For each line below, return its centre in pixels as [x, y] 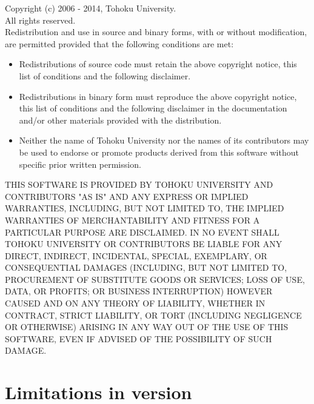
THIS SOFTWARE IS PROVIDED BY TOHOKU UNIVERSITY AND [139, 184]
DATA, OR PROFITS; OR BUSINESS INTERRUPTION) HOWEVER [139, 291]
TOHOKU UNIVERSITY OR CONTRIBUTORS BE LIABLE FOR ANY [144, 244]
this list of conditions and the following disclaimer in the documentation [153, 108]
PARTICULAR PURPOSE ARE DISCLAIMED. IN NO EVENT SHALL [142, 232]
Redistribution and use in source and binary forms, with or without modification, [156, 32]
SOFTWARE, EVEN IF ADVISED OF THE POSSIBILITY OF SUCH [139, 338]
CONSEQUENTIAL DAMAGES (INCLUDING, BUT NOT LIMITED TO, [146, 267]
